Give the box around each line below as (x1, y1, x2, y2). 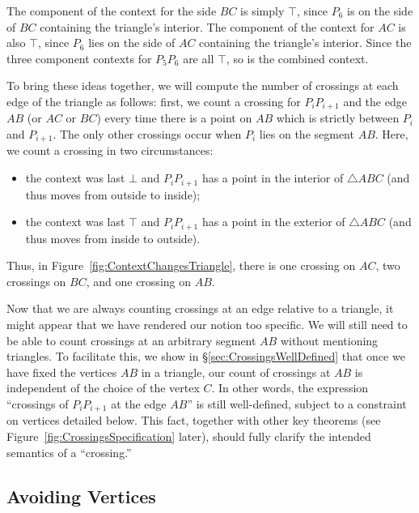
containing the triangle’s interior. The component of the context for (40, 18, 375, 35)
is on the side (347, 2, 413, 19)
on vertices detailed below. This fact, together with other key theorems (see (6, 412, 381, 429)
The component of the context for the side (6, 2, 217, 19)
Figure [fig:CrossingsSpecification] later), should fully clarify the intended (6, 427, 371, 444)
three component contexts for (6, 49, 152, 66)
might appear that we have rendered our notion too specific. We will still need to (6, 315, 408, 332)
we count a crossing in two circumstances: (6, 142, 214, 159)
